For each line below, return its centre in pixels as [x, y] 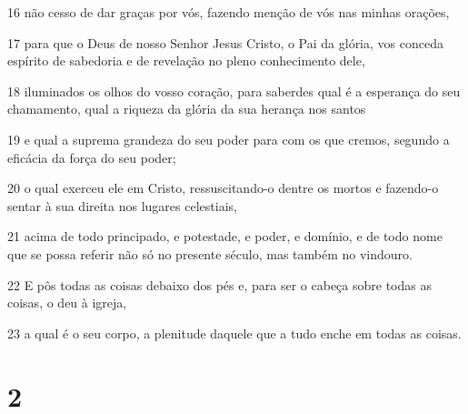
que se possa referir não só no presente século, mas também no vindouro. [210, 253]
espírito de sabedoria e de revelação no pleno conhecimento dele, [186, 61]
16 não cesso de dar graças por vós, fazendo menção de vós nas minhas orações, [229, 12]
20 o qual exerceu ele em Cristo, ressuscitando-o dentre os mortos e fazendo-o [223, 188]
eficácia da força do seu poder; [92, 157]
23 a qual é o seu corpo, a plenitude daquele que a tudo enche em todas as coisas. [234, 333]
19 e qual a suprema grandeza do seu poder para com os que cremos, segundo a [229, 139]
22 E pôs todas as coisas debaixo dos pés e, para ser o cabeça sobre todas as [219, 284]
